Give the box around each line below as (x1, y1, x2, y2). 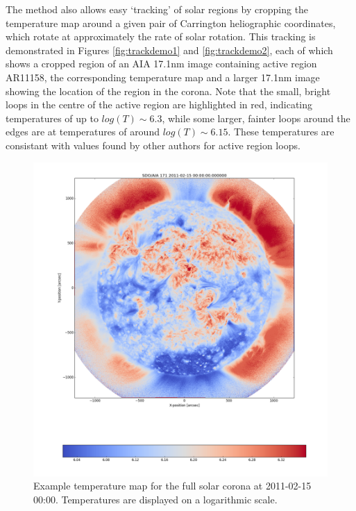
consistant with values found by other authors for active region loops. (6, 137, 300, 152)
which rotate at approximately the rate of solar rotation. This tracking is (6, 29, 316, 44)
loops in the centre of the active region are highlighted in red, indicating (6, 97, 313, 112)
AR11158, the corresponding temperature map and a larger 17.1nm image (6, 69, 320, 84)
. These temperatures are (228, 124, 334, 139)
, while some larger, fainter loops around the (162, 110, 350, 125)
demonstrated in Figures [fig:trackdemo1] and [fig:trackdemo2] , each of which (6, 42, 333, 57)
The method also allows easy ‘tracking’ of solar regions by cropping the (6, 2, 309, 16)
